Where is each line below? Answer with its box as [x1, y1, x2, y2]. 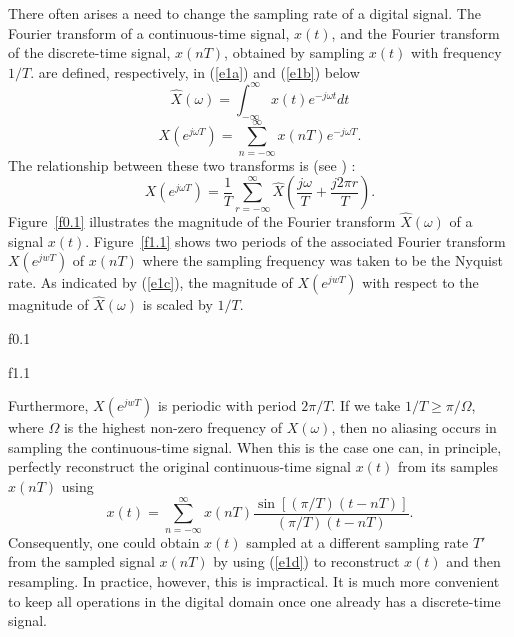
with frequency [411, 42, 502, 63]
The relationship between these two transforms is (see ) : [8, 154, 356, 175]
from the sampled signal [8, 551, 155, 572]
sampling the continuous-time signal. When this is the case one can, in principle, [8, 436, 502, 457]
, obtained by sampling [224, 42, 365, 63]
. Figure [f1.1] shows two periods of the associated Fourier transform [85, 230, 506, 251]
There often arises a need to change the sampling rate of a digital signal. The [8, 3, 481, 23]
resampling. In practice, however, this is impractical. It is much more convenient [8, 571, 500, 591]
